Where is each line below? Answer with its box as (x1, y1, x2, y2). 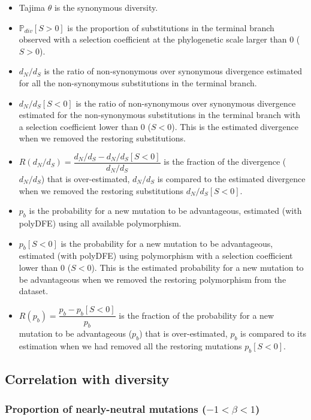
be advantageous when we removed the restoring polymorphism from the (19, 273, 286, 285)
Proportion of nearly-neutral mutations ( (5, 401, 207, 416)
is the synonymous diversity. (54, 1, 158, 13)
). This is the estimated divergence (171, 120, 299, 132)
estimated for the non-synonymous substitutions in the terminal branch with (19, 108, 301, 121)
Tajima (19, 1, 45, 13)
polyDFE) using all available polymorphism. (19, 216, 182, 229)
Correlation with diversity (5, 370, 170, 388)
